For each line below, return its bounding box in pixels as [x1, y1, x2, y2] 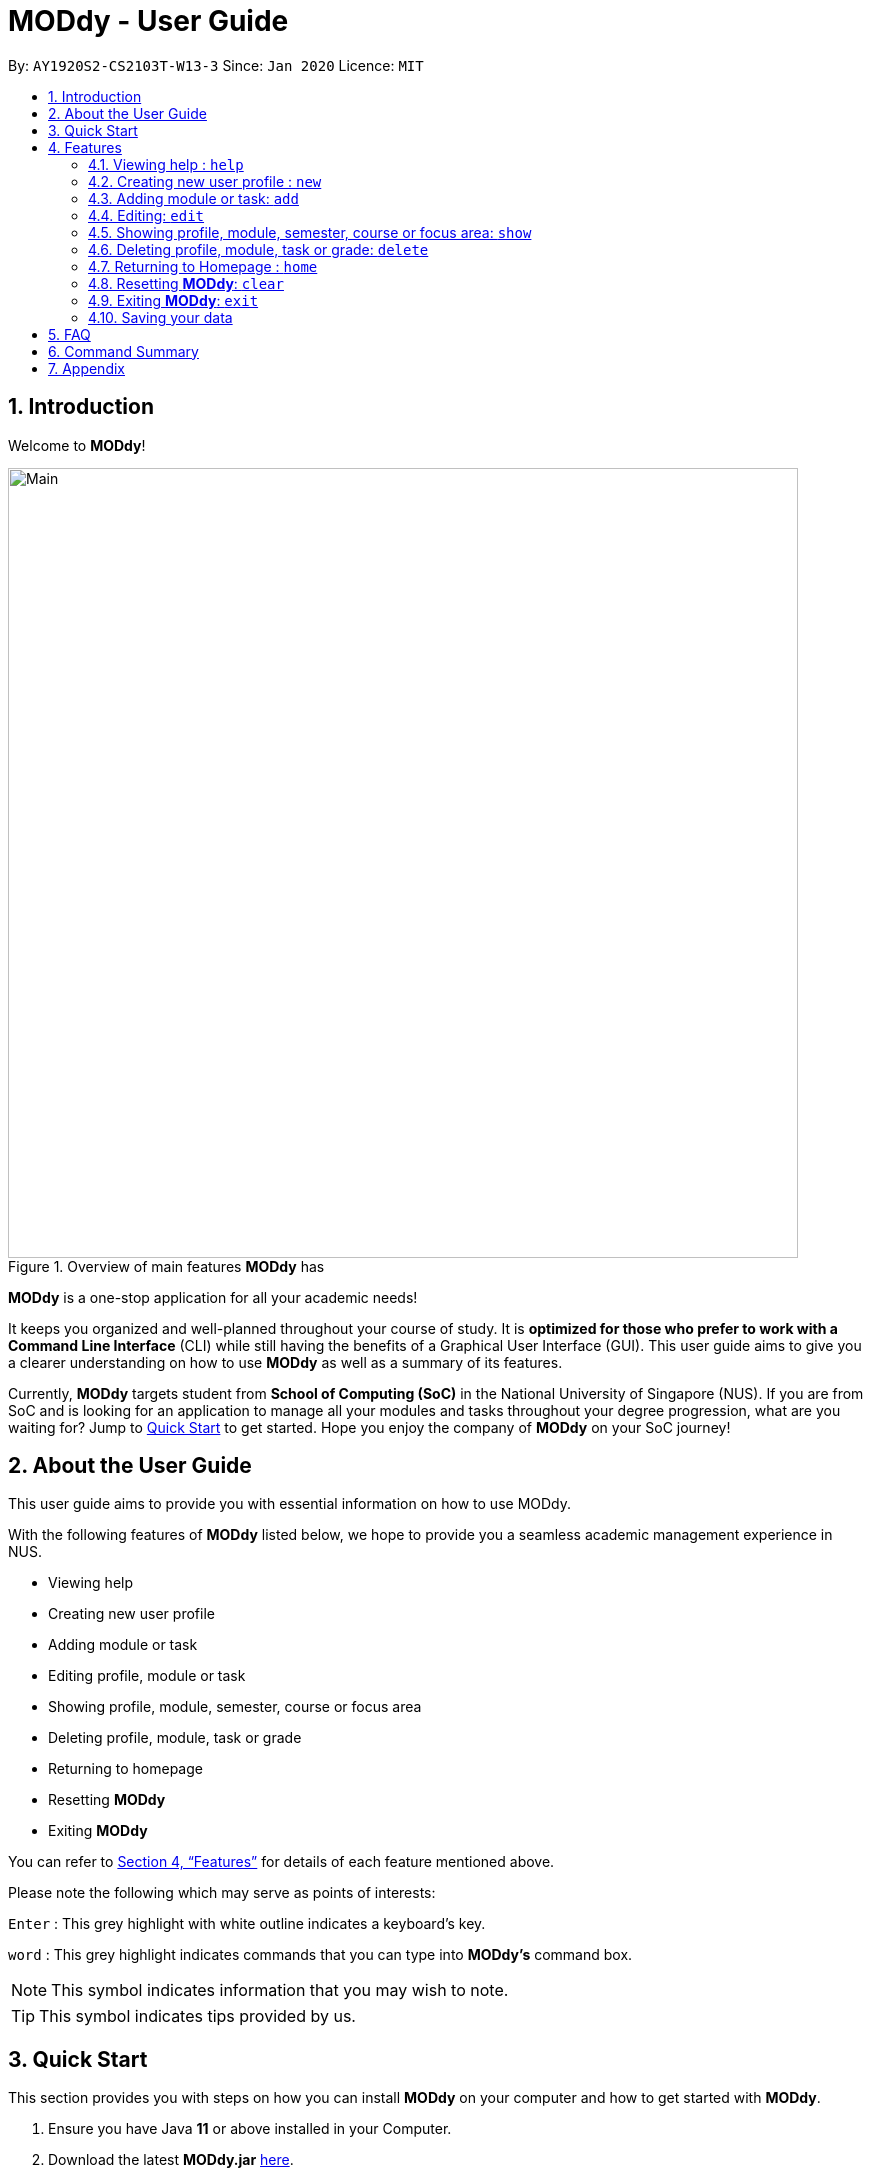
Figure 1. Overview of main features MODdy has [8, 1257, 325, 1275]
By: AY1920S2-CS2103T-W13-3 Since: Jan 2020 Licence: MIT [8, 56, 424, 74]
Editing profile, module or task [48, 1667, 246, 1685]
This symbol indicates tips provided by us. [39, 2006, 356, 2027]
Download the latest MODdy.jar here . [48, 2151, 294, 2169]
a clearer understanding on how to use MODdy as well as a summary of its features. [8, 1353, 563, 1371]
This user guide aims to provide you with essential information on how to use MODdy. [8, 1495, 572, 1513]
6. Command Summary [48, 342, 199, 360]
